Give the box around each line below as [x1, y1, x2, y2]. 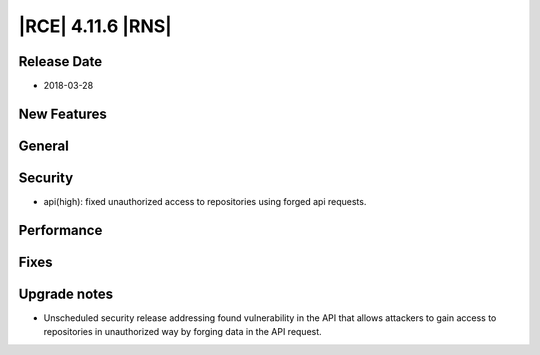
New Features [18, 105, 107, 122]
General [18, 137, 70, 154]
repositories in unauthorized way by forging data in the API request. [43, 326, 322, 338]
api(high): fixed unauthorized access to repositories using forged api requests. [43, 196, 367, 207]
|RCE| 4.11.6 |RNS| [18, 15, 172, 37]
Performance [18, 221, 103, 239]
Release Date [18, 53, 103, 70]
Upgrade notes [18, 285, 114, 302]
